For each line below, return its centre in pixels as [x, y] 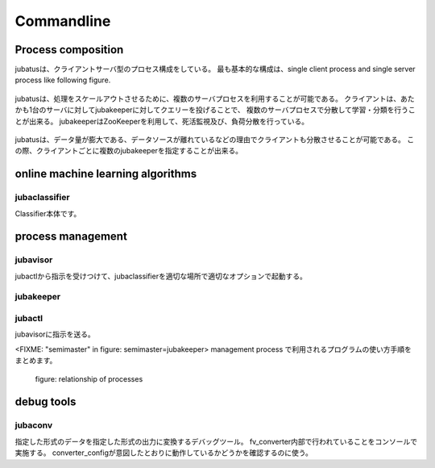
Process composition [69, 50]
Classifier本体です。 [48, 213]
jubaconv [33, 425]
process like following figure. [63, 80]
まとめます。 [36, 361]
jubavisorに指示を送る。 [55, 334]
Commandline [63, 21]
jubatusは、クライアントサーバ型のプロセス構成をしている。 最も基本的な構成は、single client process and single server [215, 69]
